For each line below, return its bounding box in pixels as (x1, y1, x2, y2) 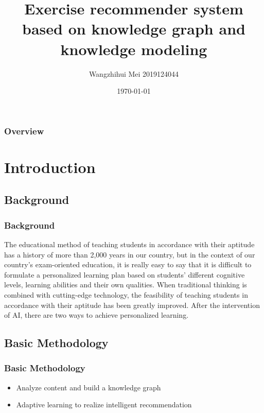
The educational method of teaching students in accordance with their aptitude (4, 238, 255, 249)
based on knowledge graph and (22, 18, 245, 39)
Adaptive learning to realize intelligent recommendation (16, 399, 192, 410)
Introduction (4, 156, 96, 177)
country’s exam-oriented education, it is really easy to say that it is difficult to (4, 259, 252, 270)
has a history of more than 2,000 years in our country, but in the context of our (4, 249, 255, 260)
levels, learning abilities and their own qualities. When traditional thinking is (4, 279, 247, 290)
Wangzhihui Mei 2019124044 (89, 68, 179, 79)
